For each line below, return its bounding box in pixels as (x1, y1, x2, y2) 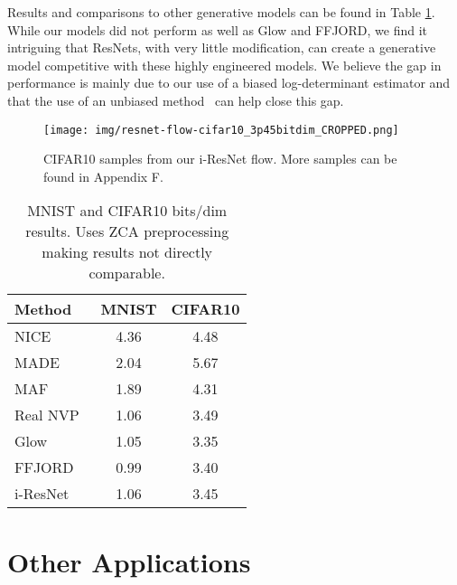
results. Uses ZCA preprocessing (25, 221, 229, 242)
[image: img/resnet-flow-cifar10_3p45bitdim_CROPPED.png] (43, 123, 399, 137)
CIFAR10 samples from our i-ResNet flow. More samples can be (43, 149, 397, 168)
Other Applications (7, 543, 251, 580)
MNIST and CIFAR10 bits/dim (27, 200, 228, 222)
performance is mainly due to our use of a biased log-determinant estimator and (7, 73, 451, 92)
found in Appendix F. (43, 166, 163, 185)
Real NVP (14, 404, 79, 426)
